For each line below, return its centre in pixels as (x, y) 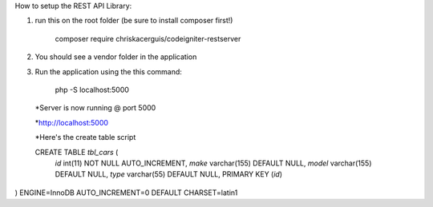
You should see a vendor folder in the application (116, 57)
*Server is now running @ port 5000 (95, 108)
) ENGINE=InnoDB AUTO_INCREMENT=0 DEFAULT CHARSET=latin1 (126, 193)
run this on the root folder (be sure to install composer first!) (134, 21)
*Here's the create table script (85, 137)
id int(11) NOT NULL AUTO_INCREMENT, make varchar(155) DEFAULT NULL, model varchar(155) (213, 163)
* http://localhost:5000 (71, 122)
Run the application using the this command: (108, 71)
